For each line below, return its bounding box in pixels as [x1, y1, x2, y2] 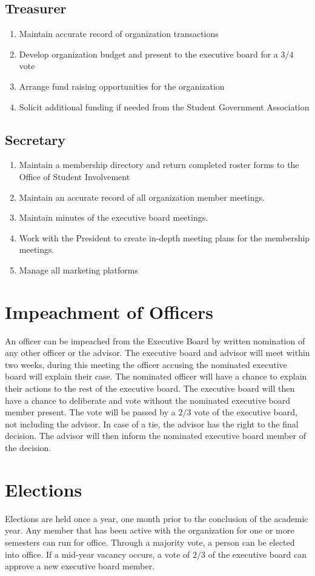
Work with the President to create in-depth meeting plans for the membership [19, 231, 310, 244]
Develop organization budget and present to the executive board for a [19, 47, 278, 60]
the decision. [5, 441, 51, 454]
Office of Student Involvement [19, 170, 130, 183]
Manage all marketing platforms [19, 263, 138, 276]
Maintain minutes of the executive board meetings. [19, 211, 208, 224]
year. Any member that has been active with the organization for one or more [5, 524, 294, 537]
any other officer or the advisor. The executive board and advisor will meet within [5, 346, 310, 359]
